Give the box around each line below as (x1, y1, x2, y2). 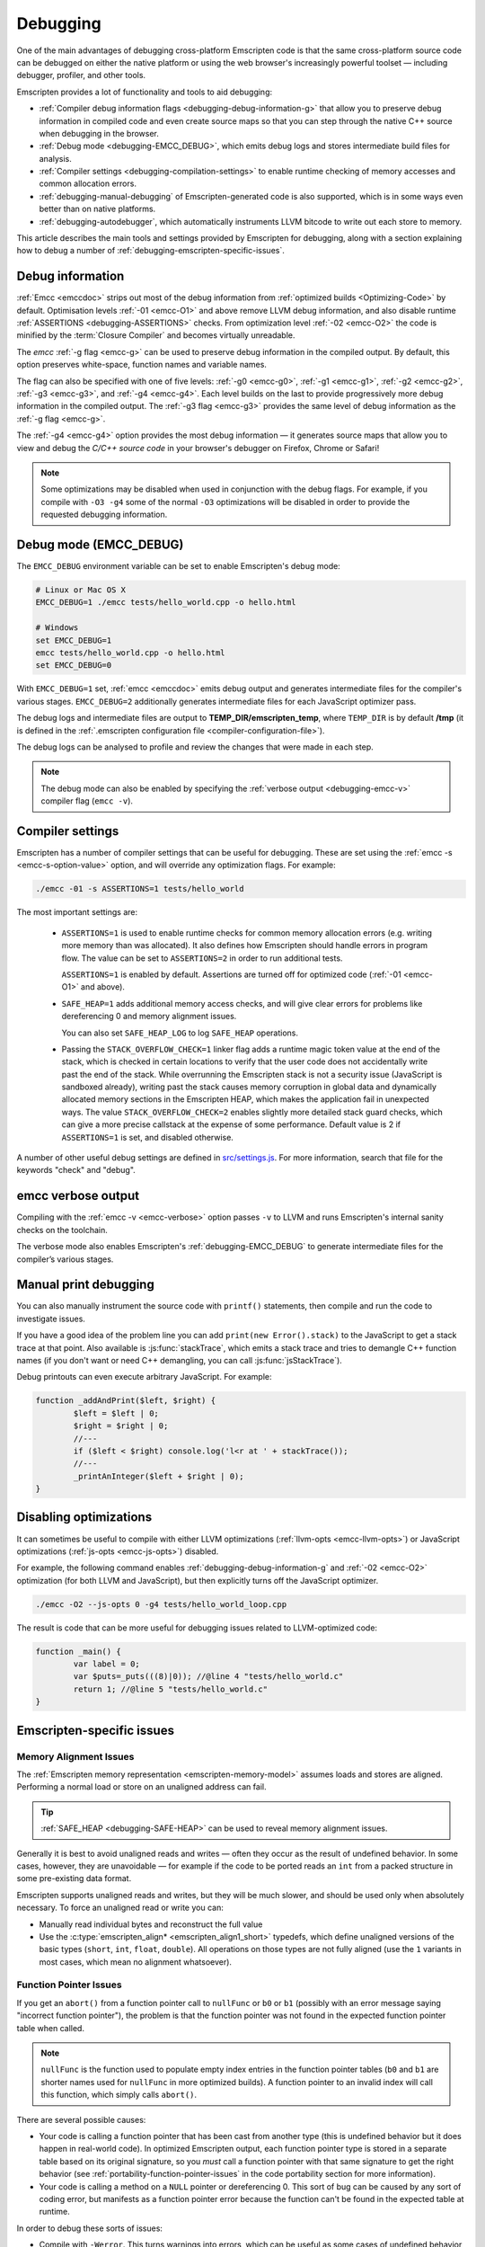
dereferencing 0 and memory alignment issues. (61, 1011, 237, 1022)
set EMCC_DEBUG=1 (35, 635, 112, 645)
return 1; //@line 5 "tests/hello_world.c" (73, 1683, 269, 1694)
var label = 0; (73, 1659, 141, 1669)
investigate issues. (16, 1313, 85, 1324)
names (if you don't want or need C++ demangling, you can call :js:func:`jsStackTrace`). (16, 1354, 343, 1365)
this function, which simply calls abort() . (40, 2090, 198, 2100)
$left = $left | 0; (73, 1408, 159, 1418)
